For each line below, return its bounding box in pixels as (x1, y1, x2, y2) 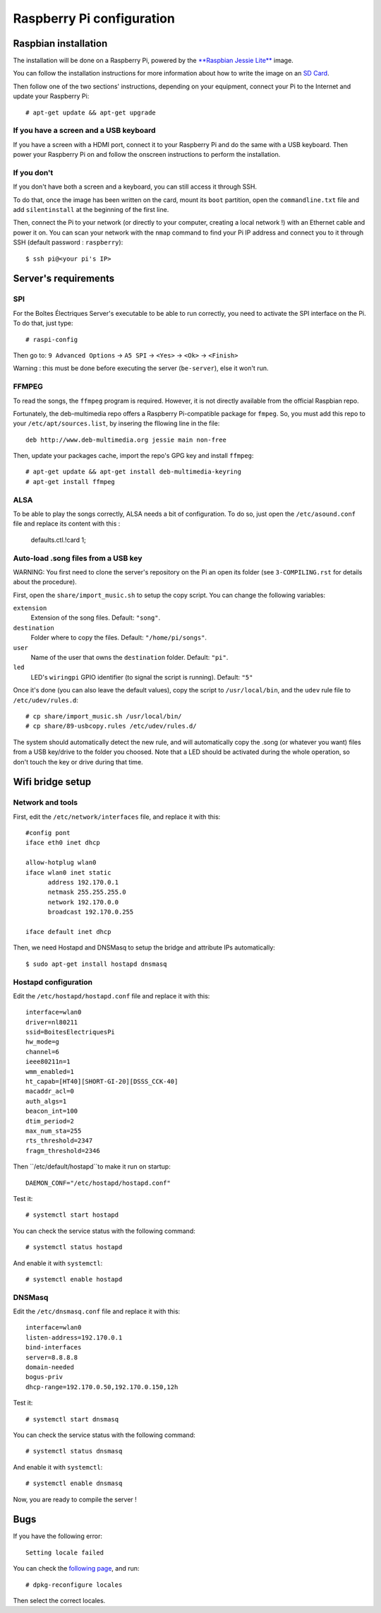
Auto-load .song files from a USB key (13, 553, 143, 563)
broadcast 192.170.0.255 (47, 908, 134, 916)
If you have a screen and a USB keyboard (13, 126, 156, 136)
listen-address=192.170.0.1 (25, 1333, 123, 1342)
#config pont (25, 829, 71, 837)
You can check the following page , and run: (13, 1564, 140, 1573)
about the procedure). (13, 578, 77, 586)
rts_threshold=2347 (25, 1137, 93, 1145)
